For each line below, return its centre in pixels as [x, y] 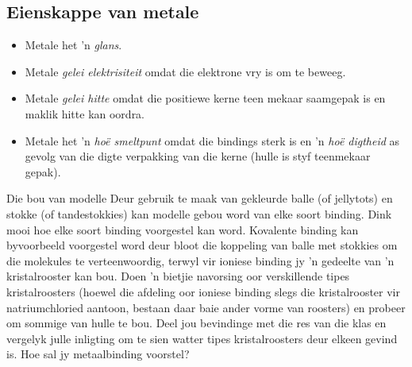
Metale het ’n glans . [73, 45]
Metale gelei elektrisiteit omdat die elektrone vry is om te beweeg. [185, 71]
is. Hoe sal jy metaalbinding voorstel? [98, 354]
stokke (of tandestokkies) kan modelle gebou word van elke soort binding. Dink [199, 213]
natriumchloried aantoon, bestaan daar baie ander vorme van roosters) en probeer [206, 307]
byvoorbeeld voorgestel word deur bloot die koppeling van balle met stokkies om [202, 245]
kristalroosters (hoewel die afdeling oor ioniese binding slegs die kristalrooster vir [204, 291]
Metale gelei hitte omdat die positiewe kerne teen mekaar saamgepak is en [205, 98]
